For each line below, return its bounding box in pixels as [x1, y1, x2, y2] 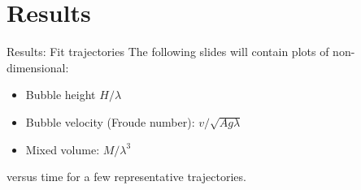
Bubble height [25, 86, 96, 103]
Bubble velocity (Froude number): [25, 113, 195, 130]
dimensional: [7, 58, 69, 76]
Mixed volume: [25, 140, 100, 158]
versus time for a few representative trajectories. [7, 168, 246, 185]
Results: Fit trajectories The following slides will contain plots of [7, 43, 329, 60]
